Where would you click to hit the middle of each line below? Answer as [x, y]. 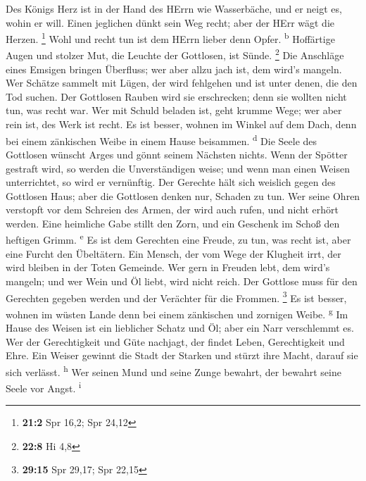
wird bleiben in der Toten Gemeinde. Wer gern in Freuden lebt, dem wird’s [168, 267]
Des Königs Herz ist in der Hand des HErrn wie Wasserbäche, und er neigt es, [174, 8]
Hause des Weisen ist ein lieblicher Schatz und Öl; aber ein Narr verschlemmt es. [180, 327]
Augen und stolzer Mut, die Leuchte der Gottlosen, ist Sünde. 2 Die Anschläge [175, 54]
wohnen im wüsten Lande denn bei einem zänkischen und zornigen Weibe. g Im [177, 313]
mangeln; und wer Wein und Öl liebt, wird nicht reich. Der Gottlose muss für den [182, 281]
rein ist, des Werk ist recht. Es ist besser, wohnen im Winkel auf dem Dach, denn [181, 124]
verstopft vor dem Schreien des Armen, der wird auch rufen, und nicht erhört [172, 210]
